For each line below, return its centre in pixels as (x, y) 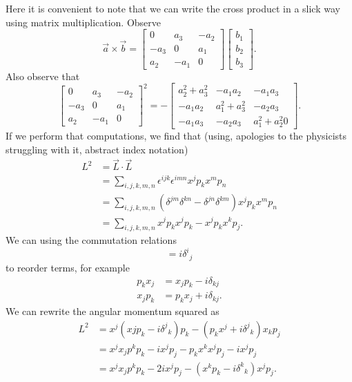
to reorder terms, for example (68, 267)
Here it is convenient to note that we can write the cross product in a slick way (173, 8)
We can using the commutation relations (91, 240)
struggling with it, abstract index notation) (97, 149)
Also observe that (43, 76)
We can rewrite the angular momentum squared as (113, 311)
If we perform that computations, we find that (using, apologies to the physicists (176, 136)
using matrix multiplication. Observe (84, 22)
